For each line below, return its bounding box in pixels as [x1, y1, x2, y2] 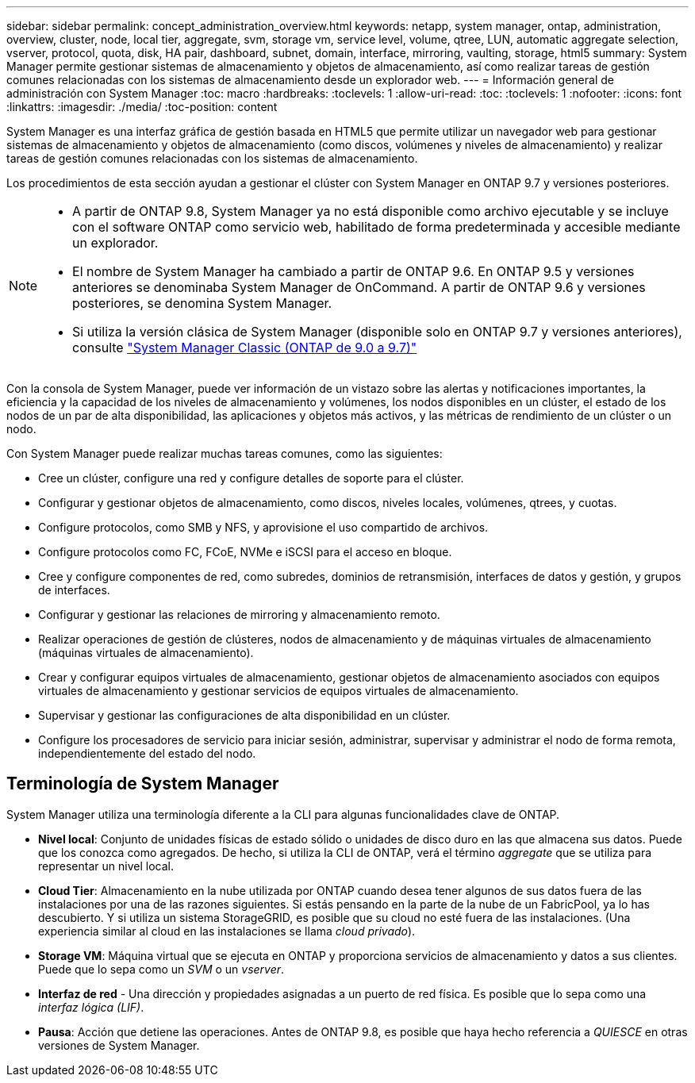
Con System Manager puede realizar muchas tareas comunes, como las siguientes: [6, 447, 443, 460]
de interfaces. [38, 583, 110, 597]
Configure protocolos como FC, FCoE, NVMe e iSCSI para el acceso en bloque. [38, 545, 452, 559]
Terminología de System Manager [6, 774, 279, 794]
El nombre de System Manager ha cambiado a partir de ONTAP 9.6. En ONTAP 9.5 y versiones [72, 263, 635, 279]
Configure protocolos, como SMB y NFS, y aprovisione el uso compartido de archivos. [38, 520, 489, 534]
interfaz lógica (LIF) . [38, 1000, 144, 1014]
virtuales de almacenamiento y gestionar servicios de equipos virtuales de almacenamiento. [38, 684, 519, 697]
